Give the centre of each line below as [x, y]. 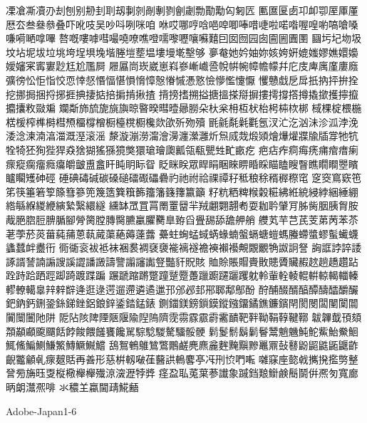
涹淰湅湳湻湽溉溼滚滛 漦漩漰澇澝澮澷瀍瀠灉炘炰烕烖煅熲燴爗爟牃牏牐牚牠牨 [182, 136]
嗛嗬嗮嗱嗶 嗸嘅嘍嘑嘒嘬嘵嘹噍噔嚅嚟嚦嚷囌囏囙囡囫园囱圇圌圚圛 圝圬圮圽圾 [184, 38]
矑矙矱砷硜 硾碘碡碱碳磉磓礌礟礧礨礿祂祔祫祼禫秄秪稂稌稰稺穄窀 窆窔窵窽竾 [184, 178]
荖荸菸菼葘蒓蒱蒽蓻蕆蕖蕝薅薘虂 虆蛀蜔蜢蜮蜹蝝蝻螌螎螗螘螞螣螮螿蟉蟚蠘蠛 [182, 233]
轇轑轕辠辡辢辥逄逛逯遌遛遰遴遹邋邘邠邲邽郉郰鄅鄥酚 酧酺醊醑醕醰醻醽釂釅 [182, 289]
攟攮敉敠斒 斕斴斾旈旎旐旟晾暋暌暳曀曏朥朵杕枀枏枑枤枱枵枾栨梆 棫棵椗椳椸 [184, 108]
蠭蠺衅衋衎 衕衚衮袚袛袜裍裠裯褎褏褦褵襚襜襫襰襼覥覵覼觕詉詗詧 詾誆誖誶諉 [184, 247]
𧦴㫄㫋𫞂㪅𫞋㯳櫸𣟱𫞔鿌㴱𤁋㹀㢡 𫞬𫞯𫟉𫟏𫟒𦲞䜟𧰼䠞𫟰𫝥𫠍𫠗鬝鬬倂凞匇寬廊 [182, 373]
